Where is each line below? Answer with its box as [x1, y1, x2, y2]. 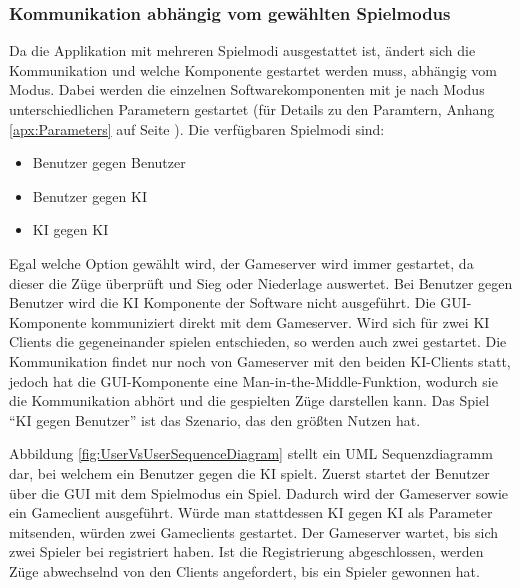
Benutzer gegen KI [32, 185, 147, 206]
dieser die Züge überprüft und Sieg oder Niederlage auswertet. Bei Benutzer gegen [9, 272, 513, 293]
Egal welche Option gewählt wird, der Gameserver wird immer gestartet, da [9, 252, 474, 273]
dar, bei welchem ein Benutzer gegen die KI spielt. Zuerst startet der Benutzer [9, 462, 490, 483]
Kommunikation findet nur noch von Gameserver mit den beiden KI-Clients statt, [9, 350, 511, 371]
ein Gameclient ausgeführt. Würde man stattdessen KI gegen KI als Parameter [9, 502, 493, 523]
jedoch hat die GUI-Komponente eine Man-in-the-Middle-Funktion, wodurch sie [9, 370, 498, 391]
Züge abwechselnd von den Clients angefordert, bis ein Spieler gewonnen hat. [9, 560, 480, 581]
